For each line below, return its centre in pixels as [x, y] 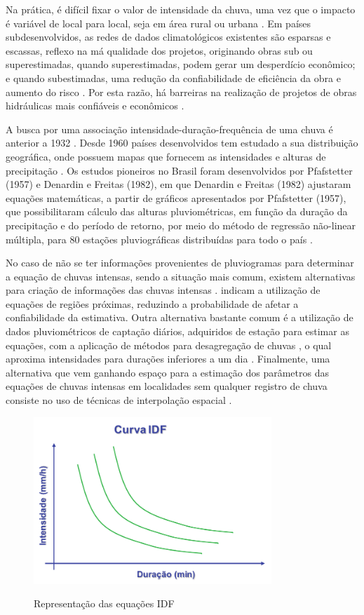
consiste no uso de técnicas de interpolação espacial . [119, 400]
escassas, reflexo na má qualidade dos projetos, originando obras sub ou [159, 50]
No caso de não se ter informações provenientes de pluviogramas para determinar [180, 263]
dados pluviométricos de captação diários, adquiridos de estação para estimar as [177, 331]
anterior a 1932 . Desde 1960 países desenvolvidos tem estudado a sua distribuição [182, 143]
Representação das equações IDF [104, 603]
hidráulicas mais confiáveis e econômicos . [95, 106]
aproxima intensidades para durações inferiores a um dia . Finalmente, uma [168, 359]
